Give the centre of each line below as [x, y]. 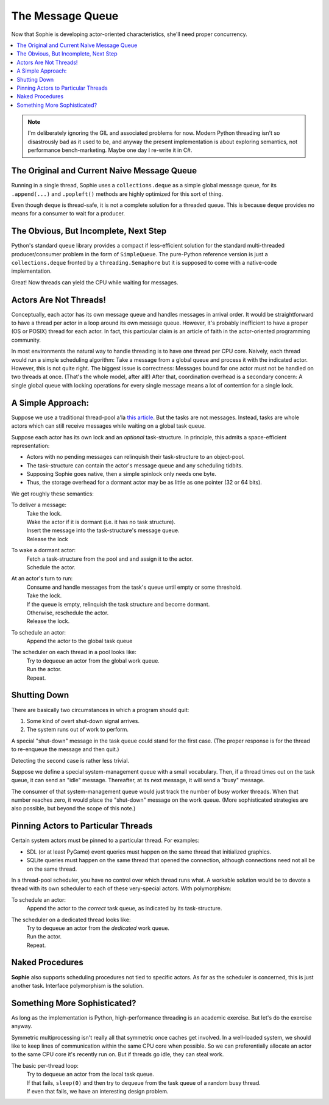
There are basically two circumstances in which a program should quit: [100, 710]
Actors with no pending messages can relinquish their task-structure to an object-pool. [136, 457]
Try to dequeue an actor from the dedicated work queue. [98, 928]
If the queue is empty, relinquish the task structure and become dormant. [118, 604]
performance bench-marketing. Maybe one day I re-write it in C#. [110, 150]
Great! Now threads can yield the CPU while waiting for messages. [95, 282]
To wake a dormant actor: [44, 550]
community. [26, 340]
